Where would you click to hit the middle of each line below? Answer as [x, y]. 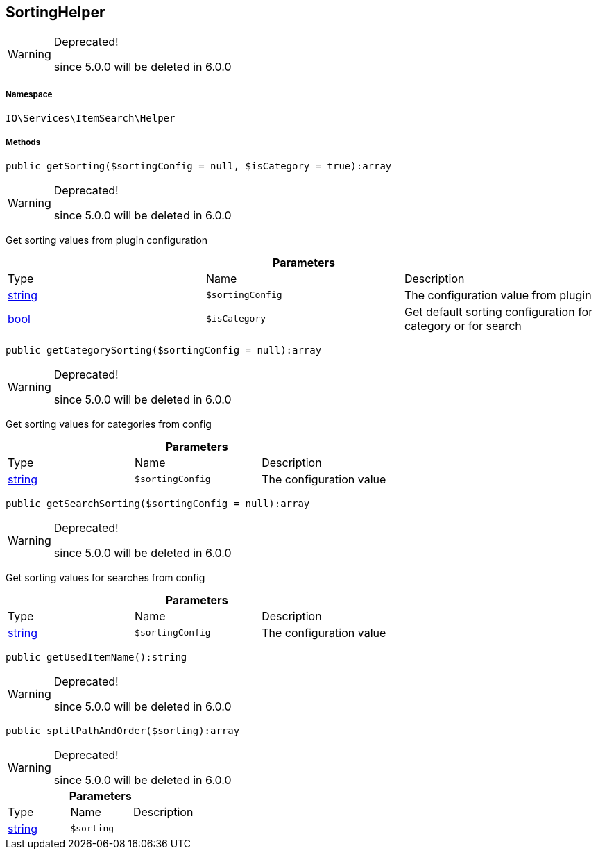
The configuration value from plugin [498, 295]
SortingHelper [55, 12]
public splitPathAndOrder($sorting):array [123, 730]
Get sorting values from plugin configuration [107, 240]
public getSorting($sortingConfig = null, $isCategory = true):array [199, 166]
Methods [23, 142]
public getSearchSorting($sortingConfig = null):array [158, 503]
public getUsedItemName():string [96, 657]
